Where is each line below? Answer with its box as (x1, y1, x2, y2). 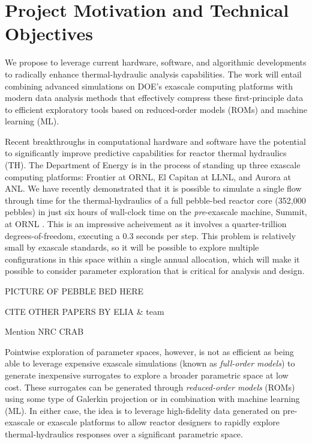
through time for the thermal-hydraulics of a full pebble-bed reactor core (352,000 (5, 193, 306, 206)
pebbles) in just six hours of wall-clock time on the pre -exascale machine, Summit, (5, 205, 307, 218)
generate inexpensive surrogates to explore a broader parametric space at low (5, 368, 289, 381)
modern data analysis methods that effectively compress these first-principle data (5, 91, 304, 104)
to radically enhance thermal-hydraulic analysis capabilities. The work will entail (5, 67, 302, 80)
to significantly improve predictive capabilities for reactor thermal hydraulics (5, 147, 287, 159)
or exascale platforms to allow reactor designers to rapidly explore (37, 416, 280, 428)
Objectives (5, 21, 93, 46)
